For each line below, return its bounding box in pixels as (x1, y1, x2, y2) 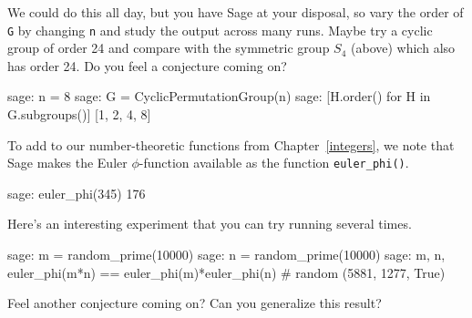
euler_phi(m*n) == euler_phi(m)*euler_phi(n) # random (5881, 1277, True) (7, 262, 446, 282)
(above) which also (351, 38, 456, 57)
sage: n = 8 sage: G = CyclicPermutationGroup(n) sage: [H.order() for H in (7, 87, 431, 106)
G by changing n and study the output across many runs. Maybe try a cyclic (7, 20, 433, 39)
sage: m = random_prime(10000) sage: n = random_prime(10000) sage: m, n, (7, 245, 446, 264)
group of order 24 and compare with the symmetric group (7, 38, 330, 57)
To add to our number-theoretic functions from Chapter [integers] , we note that (7, 135, 455, 154)
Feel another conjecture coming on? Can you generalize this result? (7, 293, 382, 313)
